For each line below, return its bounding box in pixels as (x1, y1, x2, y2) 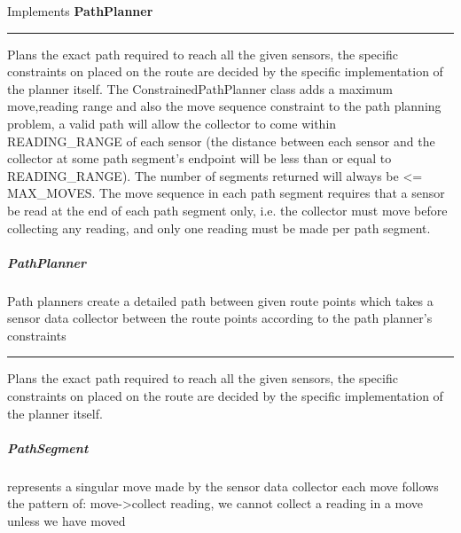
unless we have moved (7, 512, 126, 529)
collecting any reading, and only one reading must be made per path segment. (7, 218, 431, 237)
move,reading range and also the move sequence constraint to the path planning (7, 97, 441, 115)
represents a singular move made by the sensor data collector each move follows (7, 476, 439, 495)
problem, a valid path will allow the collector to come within (7, 114, 337, 132)
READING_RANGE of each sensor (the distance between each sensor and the (7, 131, 435, 150)
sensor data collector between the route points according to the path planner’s (7, 309, 433, 327)
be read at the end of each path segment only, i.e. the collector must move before (7, 200, 448, 219)
